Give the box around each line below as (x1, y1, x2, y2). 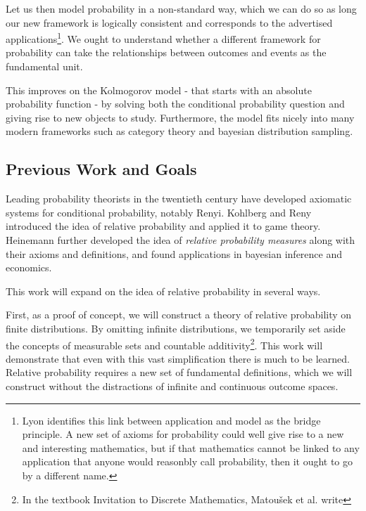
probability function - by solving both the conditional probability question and (6, 96, 345, 111)
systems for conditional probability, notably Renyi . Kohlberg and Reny (6, 205, 312, 219)
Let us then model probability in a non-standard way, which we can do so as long (6, 1, 357, 15)
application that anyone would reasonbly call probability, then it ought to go (22, 454, 353, 469)
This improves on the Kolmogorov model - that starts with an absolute (6, 82, 312, 97)
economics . (6, 260, 52, 275)
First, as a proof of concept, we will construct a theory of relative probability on (6, 307, 352, 322)
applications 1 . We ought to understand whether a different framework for (6, 30, 321, 46)
